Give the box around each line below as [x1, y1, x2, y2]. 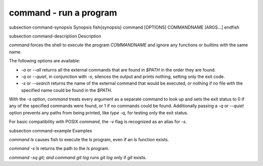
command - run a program [9, 7, 117, 18]
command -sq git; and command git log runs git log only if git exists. [9, 154, 147, 160]
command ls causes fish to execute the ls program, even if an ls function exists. [9, 137, 169, 143]
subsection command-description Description [9, 33, 102, 39]
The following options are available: [9, 58, 80, 64]
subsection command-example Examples [9, 128, 92, 133]
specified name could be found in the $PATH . [21, 87, 113, 93]
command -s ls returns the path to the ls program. [9, 146, 110, 151]
